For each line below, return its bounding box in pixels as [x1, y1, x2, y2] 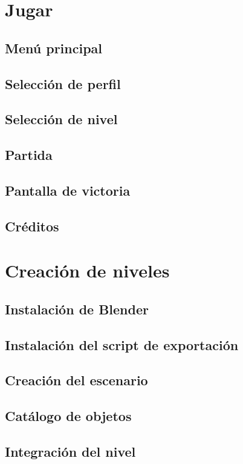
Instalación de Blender [5, 299, 149, 318]
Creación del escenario [5, 371, 148, 389]
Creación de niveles [5, 258, 170, 283]
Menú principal [5, 38, 102, 57]
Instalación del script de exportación [5, 335, 239, 354]
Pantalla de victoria [5, 181, 131, 199]
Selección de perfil [5, 74, 121, 93]
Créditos [5, 216, 59, 235]
